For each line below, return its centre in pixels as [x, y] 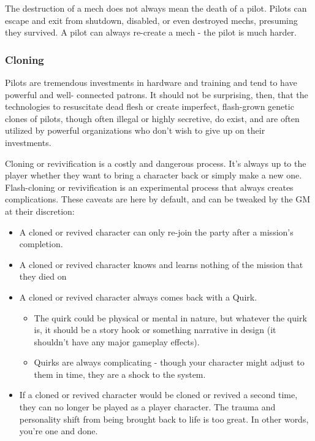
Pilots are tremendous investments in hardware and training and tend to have [151, 82]
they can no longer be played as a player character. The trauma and [147, 407]
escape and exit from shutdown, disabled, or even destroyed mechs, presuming [151, 20]
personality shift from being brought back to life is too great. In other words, [164, 419]
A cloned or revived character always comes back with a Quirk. [138, 297]
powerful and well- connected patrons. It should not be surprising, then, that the [157, 94]
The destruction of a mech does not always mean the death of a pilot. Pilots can [156, 8]
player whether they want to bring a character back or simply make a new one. [154, 175]
